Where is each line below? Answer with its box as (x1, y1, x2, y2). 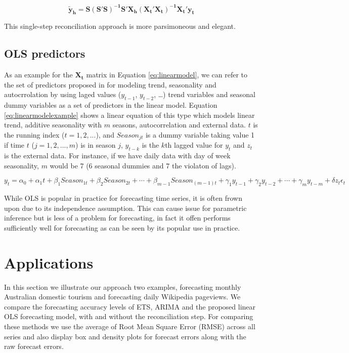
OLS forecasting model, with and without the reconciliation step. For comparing (4, 311, 253, 322)
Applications (4, 252, 94, 273)
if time (4, 140, 25, 150)
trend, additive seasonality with (4, 119, 102, 130)
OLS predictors (4, 46, 85, 61)
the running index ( (4, 129, 65, 140)
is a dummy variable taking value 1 (145, 129, 255, 140)
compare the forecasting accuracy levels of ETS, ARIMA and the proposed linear (4, 301, 256, 312)
